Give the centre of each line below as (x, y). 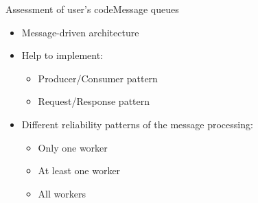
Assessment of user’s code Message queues (92, 9)
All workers (62, 193)
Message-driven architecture (80, 32)
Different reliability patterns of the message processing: (137, 124)
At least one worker (79, 170)
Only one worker (73, 147)
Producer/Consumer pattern (98, 78)
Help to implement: (62, 55)
